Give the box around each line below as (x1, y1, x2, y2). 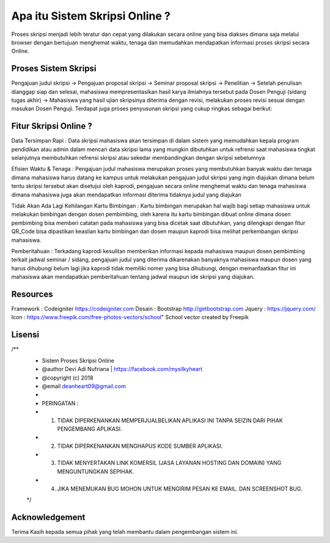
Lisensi (11, 329, 40, 340)
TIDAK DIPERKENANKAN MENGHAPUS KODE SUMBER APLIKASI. (57, 442, 223, 450)
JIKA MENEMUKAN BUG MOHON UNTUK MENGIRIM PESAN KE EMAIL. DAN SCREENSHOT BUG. (57, 485, 302, 492)
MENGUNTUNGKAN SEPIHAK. (57, 467, 134, 475)
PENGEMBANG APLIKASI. (57, 425, 122, 433)
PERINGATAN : (42, 400, 79, 407)
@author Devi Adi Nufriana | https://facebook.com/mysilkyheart (42, 365, 203, 373)
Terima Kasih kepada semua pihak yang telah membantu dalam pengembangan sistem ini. (11, 528, 238, 535)
